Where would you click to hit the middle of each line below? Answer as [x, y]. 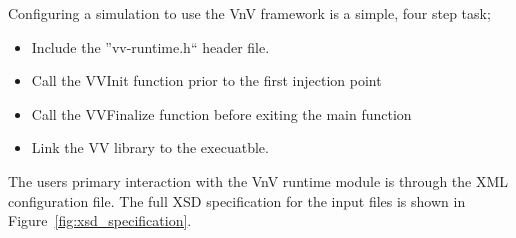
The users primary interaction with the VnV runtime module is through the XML [258, 180]
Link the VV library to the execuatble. [150, 147]
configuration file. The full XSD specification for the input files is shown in [237, 200]
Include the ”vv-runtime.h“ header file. [150, 46]
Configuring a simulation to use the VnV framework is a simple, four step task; [249, 13]
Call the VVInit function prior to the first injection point [206, 80]
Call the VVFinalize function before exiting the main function [221, 113]
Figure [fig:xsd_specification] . [100, 220]
